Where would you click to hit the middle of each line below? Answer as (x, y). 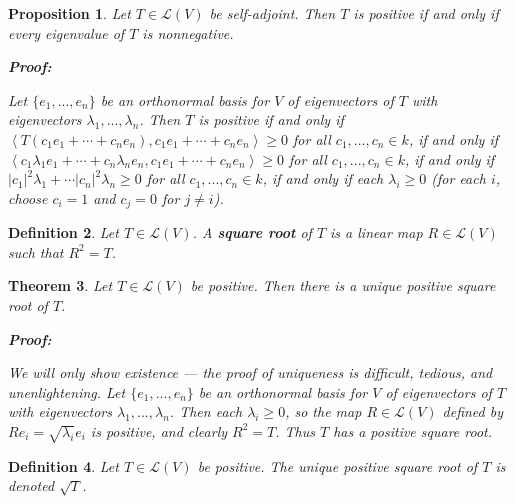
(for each (458, 178)
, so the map (323, 411)
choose (28, 197)
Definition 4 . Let (63, 465)
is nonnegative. (188, 32)
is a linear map (376, 232)
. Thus (295, 430)
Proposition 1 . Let (69, 13)
